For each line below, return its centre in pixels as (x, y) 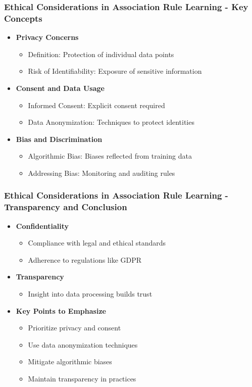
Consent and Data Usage (60, 88)
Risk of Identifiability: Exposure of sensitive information (115, 71)
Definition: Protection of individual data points (101, 54)
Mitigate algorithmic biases (70, 361)
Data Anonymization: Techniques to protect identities (111, 122)
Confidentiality (42, 226)
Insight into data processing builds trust (90, 294)
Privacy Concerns (47, 37)
